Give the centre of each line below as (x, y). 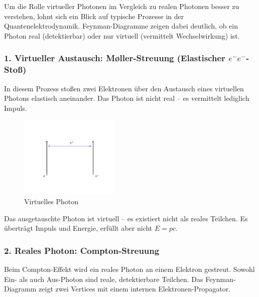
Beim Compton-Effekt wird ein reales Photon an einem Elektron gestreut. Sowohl (129, 269)
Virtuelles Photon (51, 201)
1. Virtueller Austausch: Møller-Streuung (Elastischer (115, 58)
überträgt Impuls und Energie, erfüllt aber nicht (78, 228)
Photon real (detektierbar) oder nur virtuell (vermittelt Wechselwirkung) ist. (122, 35)
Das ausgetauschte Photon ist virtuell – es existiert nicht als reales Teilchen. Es (126, 218)
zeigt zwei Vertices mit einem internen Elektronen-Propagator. (135, 289)
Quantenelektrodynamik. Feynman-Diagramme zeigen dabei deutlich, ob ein (121, 26)
